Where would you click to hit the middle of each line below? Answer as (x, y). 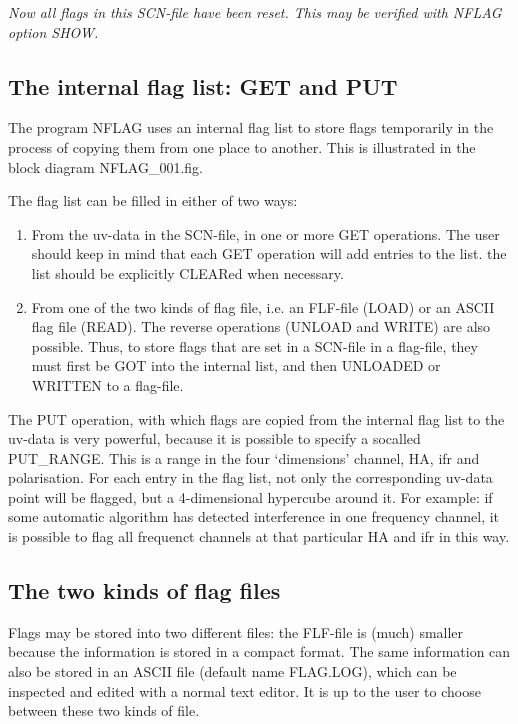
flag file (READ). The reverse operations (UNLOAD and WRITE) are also (261, 326)
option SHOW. (53, 31)
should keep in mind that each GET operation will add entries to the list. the (269, 253)
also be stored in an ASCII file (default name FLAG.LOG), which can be (232, 671)
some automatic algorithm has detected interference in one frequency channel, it (254, 516)
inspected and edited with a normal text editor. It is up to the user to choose (244, 690)
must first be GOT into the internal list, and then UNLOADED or (236, 365)
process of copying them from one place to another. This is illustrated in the (242, 146)
